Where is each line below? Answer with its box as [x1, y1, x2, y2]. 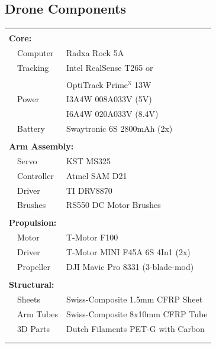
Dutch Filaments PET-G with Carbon [66, 322, 205, 334]
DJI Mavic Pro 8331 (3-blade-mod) [66, 261, 194, 273]
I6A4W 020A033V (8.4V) [66, 108, 159, 120]
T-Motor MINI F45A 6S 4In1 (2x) [66, 246, 191, 258]
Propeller [17, 261, 50, 273]
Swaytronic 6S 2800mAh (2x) [66, 122, 173, 134]
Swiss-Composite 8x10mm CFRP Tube [66, 307, 208, 320]
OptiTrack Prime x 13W [66, 76, 151, 90]
